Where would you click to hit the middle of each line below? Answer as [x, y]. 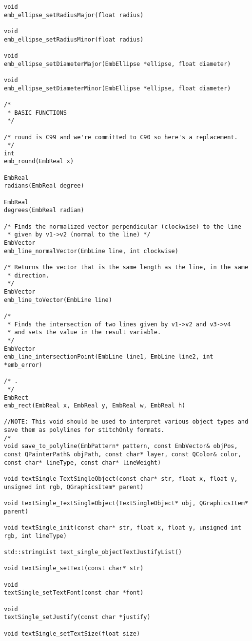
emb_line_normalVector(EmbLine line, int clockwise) [91, 251]
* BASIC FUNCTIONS [37, 113]
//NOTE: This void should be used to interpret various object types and [126, 422]
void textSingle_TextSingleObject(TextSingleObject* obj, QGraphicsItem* [126, 503]
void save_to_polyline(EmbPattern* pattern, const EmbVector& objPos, [121, 446]
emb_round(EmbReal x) [39, 161]
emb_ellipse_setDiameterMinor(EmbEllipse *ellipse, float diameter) [117, 88]
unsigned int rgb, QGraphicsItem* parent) [74, 487]
